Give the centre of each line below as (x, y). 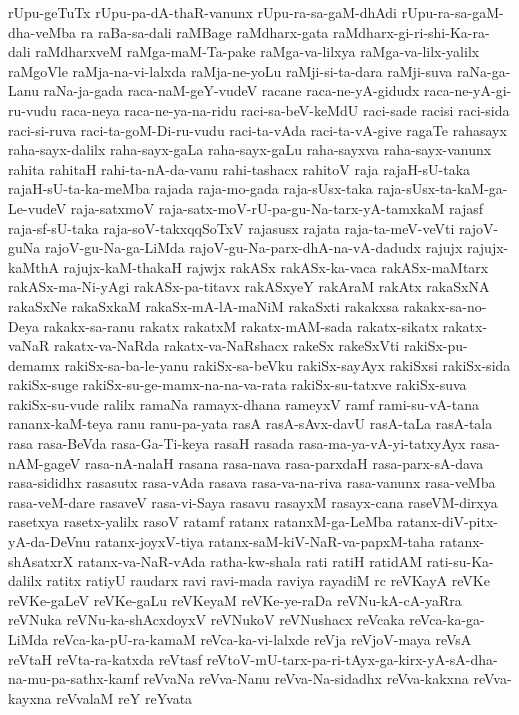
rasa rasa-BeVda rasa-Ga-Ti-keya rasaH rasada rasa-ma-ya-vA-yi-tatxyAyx (237, 443)
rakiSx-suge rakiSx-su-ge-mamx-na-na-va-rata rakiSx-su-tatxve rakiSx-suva (237, 384)
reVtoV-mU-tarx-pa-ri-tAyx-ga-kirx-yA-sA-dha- (352, 658)
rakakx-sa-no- (445, 305)
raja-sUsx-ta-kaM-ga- (442, 188)
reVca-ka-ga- (447, 619)
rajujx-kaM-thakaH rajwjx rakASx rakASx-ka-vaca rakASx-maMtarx (276, 266)
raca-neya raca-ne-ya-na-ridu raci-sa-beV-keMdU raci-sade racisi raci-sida (285, 109)
